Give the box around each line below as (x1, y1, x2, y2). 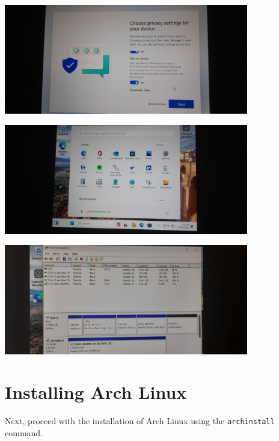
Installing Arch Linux (5, 380, 187, 404)
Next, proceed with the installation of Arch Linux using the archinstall (5, 415, 275, 427)
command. (5, 426, 43, 439)
